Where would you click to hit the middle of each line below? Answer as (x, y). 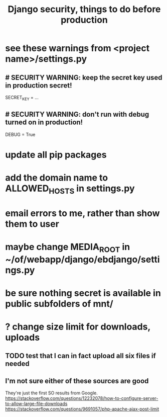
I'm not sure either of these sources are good (77, 381)
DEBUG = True (20, 134)
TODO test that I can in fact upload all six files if (81, 356)
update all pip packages (56, 155)
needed (18, 364)
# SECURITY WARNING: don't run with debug (77, 114)
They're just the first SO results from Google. (51, 393)
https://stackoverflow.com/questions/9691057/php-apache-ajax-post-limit (82, 409)
